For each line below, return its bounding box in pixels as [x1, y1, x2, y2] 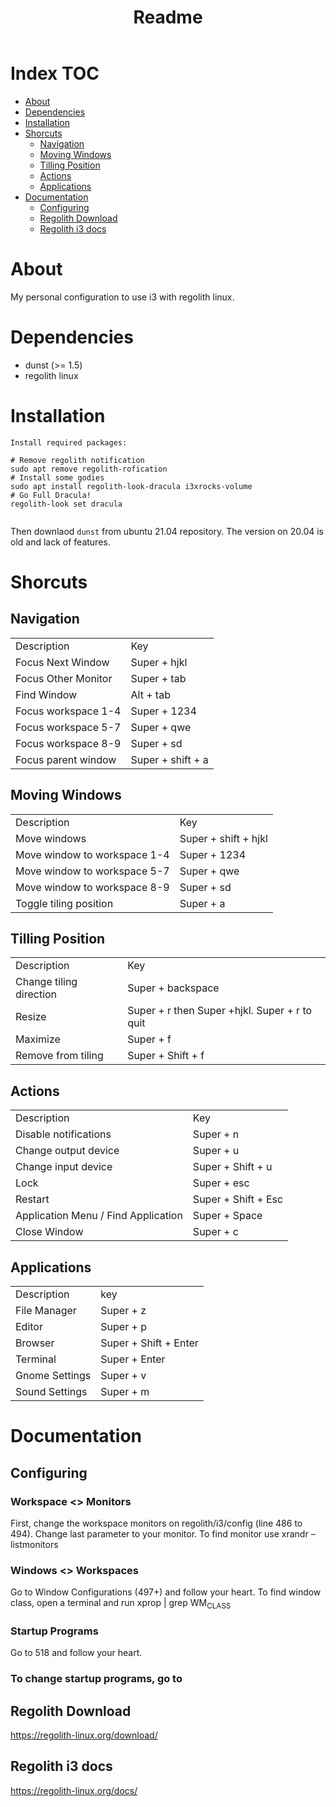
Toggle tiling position [15, 896, 114, 910]
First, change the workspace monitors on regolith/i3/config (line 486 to [10, 1517, 303, 1529]
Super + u [192, 1144, 240, 1158]
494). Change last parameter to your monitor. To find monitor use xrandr [10, 1527, 309, 1540]
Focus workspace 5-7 [15, 720, 122, 734]
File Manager [15, 1304, 77, 1317]
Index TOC [10, 62, 100, 85]
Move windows [15, 831, 87, 845]
